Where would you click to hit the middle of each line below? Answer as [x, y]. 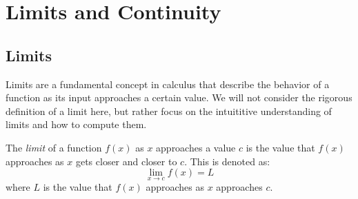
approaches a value [196, 147]
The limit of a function [54, 147]
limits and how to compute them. [76, 124]
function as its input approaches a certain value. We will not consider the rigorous [179, 97]
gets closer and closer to [126, 161]
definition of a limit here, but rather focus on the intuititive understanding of [169, 111]
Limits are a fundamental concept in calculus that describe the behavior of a [168, 84]
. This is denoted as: [227, 161]
